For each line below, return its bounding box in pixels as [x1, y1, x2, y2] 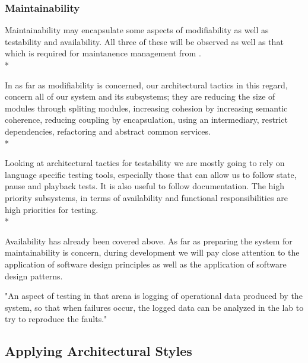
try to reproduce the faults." [5, 313, 107, 325]
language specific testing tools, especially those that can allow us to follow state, [5, 168, 297, 180]
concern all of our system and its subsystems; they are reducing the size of [5, 90, 275, 103]
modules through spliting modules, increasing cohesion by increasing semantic [5, 101, 288, 114]
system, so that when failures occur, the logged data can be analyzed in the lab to [5, 301, 304, 313]
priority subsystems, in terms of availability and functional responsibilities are [5, 191, 288, 203]
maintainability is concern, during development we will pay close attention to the [5, 246, 300, 259]
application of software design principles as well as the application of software [5, 257, 287, 270]
